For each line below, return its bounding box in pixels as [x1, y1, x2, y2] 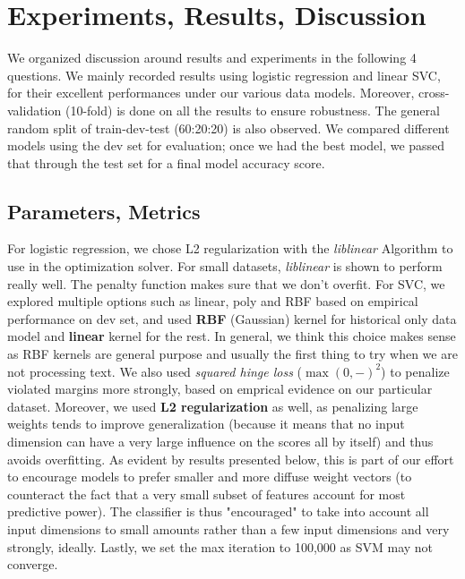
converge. [7, 555, 58, 574]
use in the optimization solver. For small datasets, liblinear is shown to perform [7, 257, 443, 276]
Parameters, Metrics [7, 197, 201, 225]
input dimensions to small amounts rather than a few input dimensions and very [7, 519, 450, 538]
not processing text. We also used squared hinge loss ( [7, 362, 302, 380]
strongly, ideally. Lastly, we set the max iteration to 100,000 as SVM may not [7, 537, 434, 556]
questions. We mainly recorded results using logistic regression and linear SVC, [7, 65, 441, 84]
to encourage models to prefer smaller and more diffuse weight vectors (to [7, 467, 412, 486]
